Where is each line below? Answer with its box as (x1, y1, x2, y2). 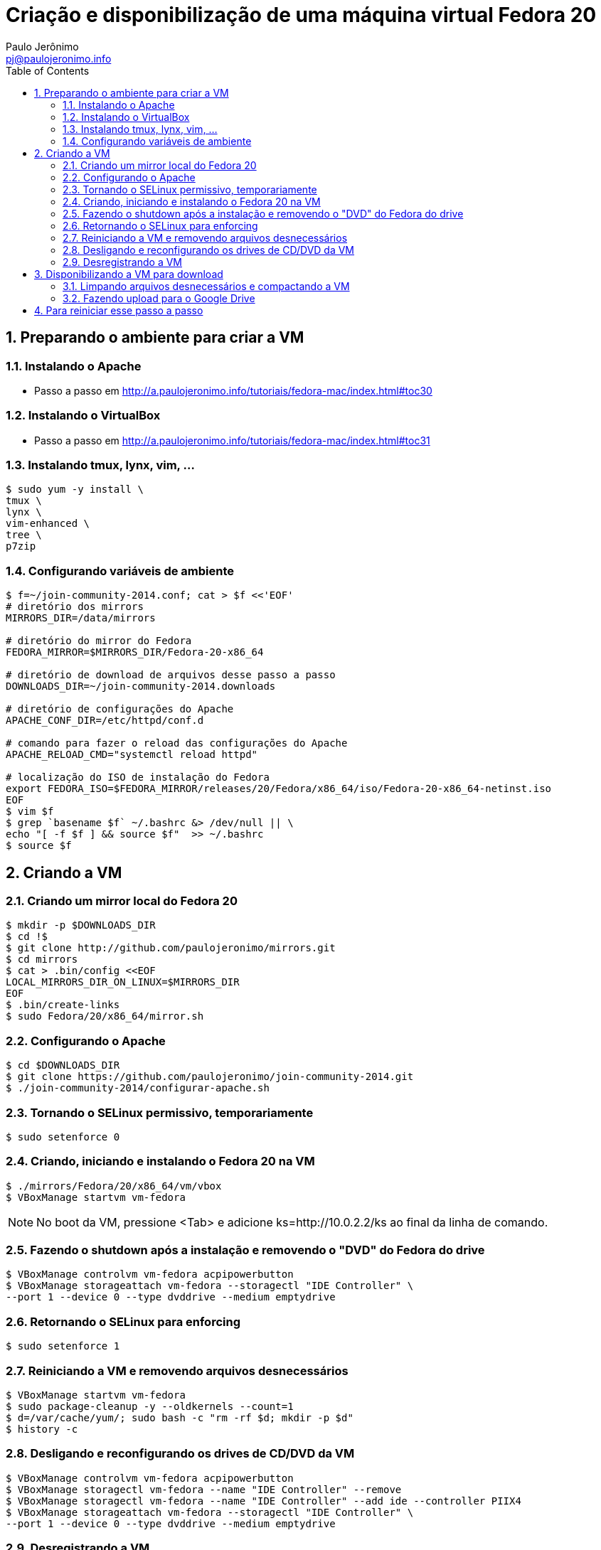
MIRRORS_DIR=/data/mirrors (6, 612, 156, 624)
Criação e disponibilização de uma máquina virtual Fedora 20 (6, 3, 597, 27)
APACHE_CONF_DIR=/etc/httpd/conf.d (6, 715, 204, 727)
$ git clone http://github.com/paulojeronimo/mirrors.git (6, 942, 336, 954)
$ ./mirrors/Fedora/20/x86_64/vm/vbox (6, 1180, 222, 1192)
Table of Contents (6, 64, 90, 77)
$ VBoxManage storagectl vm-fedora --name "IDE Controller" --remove (6, 1483, 402, 1495)
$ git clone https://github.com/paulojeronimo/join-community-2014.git (6, 1071, 414, 1083)
